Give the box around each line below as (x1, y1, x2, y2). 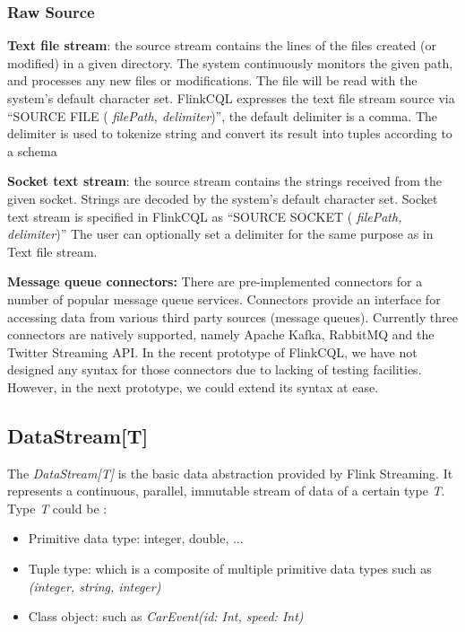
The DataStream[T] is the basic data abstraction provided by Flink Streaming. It (7, 463, 453, 482)
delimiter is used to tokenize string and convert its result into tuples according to (7, 124, 452, 143)
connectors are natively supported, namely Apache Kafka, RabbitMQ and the (7, 325, 435, 344)
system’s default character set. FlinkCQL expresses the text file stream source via (7, 89, 455, 107)
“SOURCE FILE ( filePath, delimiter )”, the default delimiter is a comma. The (7, 106, 437, 125)
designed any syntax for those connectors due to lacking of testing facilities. (7, 360, 422, 379)
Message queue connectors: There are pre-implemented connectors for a (7, 272, 423, 291)
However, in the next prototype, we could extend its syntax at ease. (7, 377, 379, 396)
